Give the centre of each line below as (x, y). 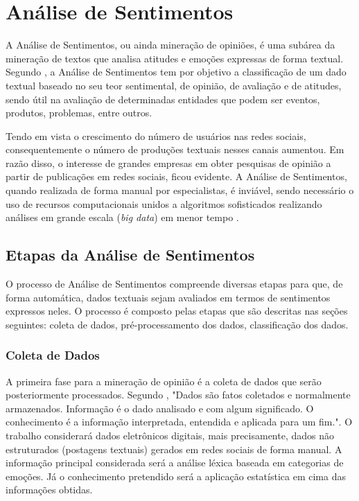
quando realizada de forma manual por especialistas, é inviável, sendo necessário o (180, 190)
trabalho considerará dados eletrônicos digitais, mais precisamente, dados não (170, 436)
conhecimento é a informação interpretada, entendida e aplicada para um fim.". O (179, 422)
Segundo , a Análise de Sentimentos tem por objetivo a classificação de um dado (176, 72)
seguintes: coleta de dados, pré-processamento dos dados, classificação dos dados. (177, 324)
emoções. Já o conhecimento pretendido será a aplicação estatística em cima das (176, 476)
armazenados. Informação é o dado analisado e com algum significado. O (160, 408)
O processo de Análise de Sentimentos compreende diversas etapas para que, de (174, 284)
